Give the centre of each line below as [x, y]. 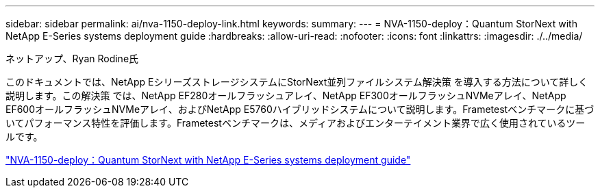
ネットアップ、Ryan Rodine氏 [72, 59]
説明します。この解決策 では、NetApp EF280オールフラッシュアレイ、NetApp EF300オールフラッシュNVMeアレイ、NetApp [286, 95]
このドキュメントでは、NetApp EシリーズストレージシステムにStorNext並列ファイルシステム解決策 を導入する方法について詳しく [297, 82]
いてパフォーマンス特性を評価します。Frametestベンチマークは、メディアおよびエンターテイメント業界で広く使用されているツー [296, 123]
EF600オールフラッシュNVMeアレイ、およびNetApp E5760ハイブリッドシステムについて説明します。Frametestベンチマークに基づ [300, 109]
